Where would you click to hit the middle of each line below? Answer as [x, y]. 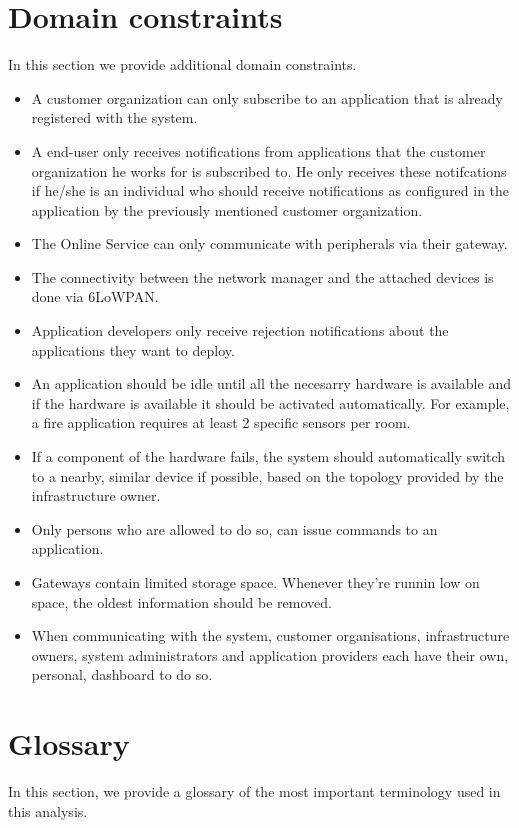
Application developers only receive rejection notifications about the [240, 330]
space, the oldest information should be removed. [181, 601]
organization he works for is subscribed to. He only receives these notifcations [269, 170]
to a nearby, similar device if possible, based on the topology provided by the [267, 475]
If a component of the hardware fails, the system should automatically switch [268, 456]
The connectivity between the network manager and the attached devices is [262, 276]
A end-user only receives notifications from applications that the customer [258, 150]
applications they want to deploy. [133, 349]
